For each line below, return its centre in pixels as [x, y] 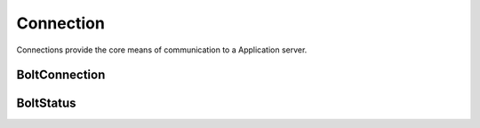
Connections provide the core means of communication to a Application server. [162, 50]
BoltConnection [61, 75]
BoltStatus [46, 104]
